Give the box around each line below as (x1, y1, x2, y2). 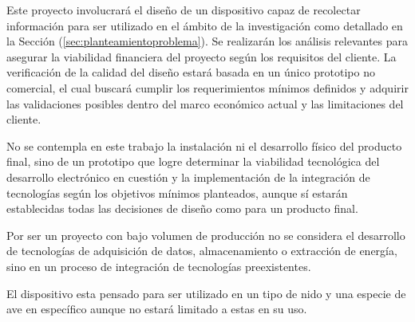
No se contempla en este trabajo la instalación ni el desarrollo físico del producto (6, 137, 402, 154)
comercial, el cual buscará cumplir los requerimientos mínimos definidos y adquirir (6, 79, 409, 96)
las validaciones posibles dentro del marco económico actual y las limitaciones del (6, 95, 404, 112)
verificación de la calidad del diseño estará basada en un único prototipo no (6, 64, 375, 80)
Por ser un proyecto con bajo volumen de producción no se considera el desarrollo (6, 226, 405, 243)
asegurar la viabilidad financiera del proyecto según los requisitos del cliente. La (6, 48, 397, 65)
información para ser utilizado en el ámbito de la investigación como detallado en (6, 17, 403, 33)
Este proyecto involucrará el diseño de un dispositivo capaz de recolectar (6, 2, 361, 18)
